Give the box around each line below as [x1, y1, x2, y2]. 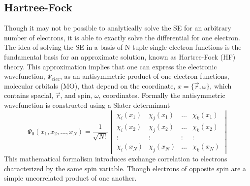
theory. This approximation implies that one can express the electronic [4, 61, 217, 71]
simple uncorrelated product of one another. [4, 173, 137, 183]
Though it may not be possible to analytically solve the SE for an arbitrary [4, 23, 231, 33]
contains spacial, [4, 90, 54, 100]
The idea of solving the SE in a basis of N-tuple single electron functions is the [4, 42, 242, 52]
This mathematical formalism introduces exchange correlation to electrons [4, 154, 227, 164]
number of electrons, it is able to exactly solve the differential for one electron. [4, 32, 240, 42]
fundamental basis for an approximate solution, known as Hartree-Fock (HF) [4, 51, 236, 62]
